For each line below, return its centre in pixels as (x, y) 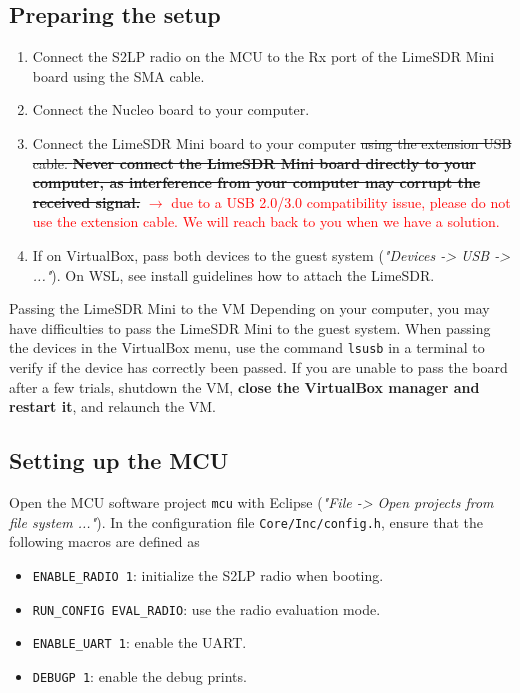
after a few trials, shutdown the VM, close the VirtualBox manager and (244, 386)
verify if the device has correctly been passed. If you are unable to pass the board (258, 366)
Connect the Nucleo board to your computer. (171, 109)
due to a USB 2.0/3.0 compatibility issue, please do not (341, 201)
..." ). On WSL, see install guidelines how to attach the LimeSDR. (233, 274)
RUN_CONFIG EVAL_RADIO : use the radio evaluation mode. (206, 608)
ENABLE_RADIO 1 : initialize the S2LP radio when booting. (208, 574)
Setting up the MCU (119, 460)
